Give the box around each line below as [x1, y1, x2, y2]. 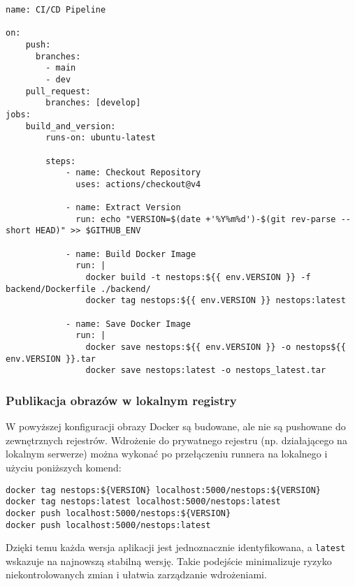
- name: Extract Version [65, 203, 181, 213]
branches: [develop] [45, 98, 141, 108]
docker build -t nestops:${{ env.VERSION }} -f [85, 272, 311, 283]
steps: [45, 156, 76, 166]
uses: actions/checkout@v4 [75, 179, 201, 189]
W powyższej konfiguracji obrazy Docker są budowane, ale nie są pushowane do [6, 419, 346, 434]
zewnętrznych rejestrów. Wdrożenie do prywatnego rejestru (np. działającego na [6, 432, 347, 447]
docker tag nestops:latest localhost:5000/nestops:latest [6, 497, 281, 507]
